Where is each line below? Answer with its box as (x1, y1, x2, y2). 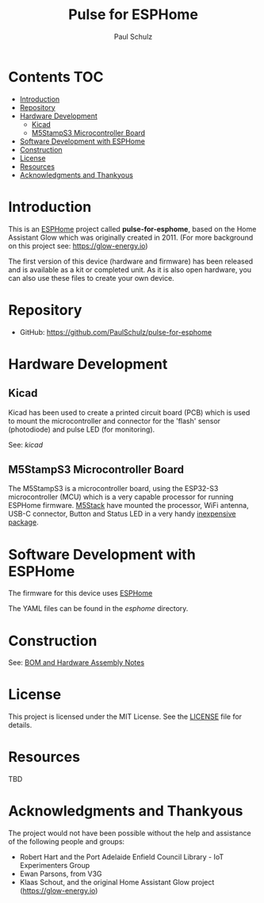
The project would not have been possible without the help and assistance (8, 828, 251, 838)
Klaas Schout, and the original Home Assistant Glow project (19, 878, 215, 887)
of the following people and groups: (8, 837, 125, 847)
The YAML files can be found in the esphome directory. (8, 604, 189, 613)
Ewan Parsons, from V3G (19, 869, 102, 878)
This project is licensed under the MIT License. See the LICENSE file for (8, 712, 243, 721)
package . (8, 517, 39, 527)
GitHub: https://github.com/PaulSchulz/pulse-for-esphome (19, 327, 212, 336)
